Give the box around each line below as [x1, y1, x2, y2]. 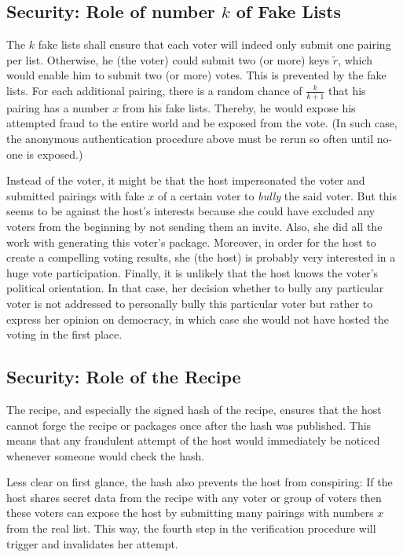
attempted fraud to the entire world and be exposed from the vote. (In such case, [6, 115, 398, 131]
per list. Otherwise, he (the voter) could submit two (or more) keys [6, 51, 330, 68]
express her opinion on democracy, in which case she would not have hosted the [6, 310, 389, 327]
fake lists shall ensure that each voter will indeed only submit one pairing [38, 36, 391, 53]
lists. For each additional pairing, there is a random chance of [6, 82, 302, 98]
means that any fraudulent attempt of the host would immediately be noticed [6, 432, 380, 449]
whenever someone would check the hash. [6, 447, 205, 464]
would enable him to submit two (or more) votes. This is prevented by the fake [6, 67, 387, 83]
